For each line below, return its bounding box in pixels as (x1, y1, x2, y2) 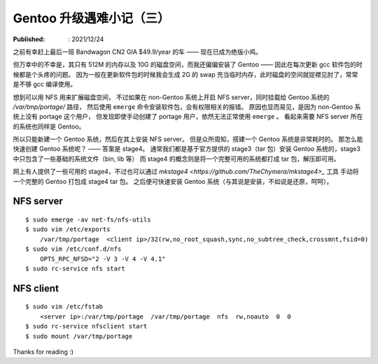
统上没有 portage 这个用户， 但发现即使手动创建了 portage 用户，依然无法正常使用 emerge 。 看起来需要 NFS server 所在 (13, 112, 363, 121)
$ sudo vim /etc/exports (25, 226, 111, 233)
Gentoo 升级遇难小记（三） (13, 10, 171, 26)
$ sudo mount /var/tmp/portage (25, 332, 133, 340)
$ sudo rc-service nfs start (25, 264, 125, 272)
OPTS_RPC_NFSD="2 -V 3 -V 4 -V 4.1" (39, 255, 166, 263)
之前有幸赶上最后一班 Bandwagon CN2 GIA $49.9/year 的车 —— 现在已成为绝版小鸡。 (13, 48, 262, 56)
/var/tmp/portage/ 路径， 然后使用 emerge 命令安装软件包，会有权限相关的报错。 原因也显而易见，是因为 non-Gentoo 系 (13, 102, 361, 111)
